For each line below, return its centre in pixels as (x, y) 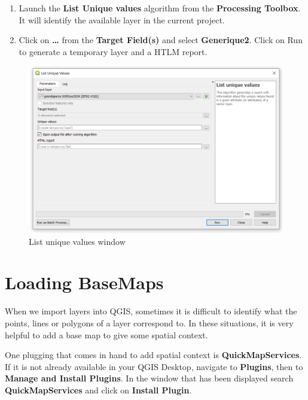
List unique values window (77, 241)
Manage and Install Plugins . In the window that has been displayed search (149, 378)
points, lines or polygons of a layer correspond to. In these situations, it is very (149, 322)
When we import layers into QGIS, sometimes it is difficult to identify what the (151, 311)
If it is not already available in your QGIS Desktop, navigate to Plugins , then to (154, 366)
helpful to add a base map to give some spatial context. (106, 334)
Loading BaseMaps (84, 282)
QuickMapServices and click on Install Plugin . (98, 390)
